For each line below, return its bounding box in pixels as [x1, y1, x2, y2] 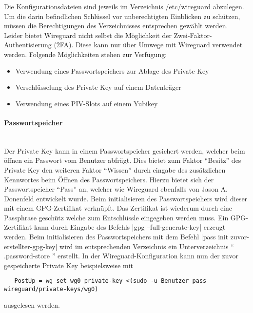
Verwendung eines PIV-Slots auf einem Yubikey [15, 98, 158, 108]
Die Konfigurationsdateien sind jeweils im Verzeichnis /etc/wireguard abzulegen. [4, 1, 244, 11]
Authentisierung [4, 39, 52, 50]
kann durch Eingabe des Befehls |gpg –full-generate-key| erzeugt [34, 222, 226, 232]
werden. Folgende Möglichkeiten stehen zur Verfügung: [4, 49, 167, 59]
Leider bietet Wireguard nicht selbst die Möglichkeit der [4, 30, 172, 40]
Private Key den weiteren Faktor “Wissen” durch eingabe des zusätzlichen [4, 164, 226, 175]
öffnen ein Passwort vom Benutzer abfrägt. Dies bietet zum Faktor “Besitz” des [4, 155, 241, 165]
